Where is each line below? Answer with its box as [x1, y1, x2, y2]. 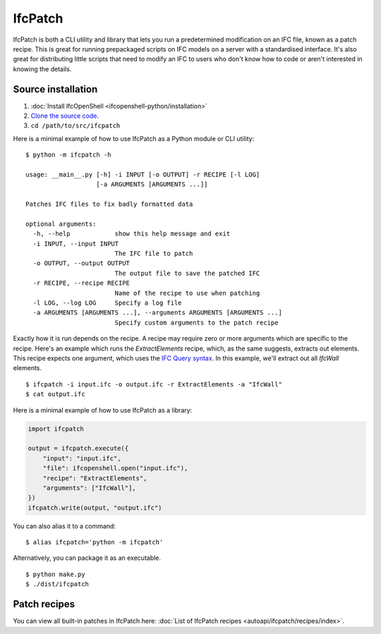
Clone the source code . [30, 111, 99, 120]
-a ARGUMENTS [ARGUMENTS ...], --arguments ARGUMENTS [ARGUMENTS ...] [32, 309, 282, 317]
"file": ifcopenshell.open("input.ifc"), [42, 464, 188, 473]
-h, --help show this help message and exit [32, 230, 231, 238]
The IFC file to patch [114, 250, 193, 257]
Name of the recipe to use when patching [114, 289, 260, 297]
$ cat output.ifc [25, 390, 85, 398]
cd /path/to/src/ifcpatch [30, 122, 121, 130]
